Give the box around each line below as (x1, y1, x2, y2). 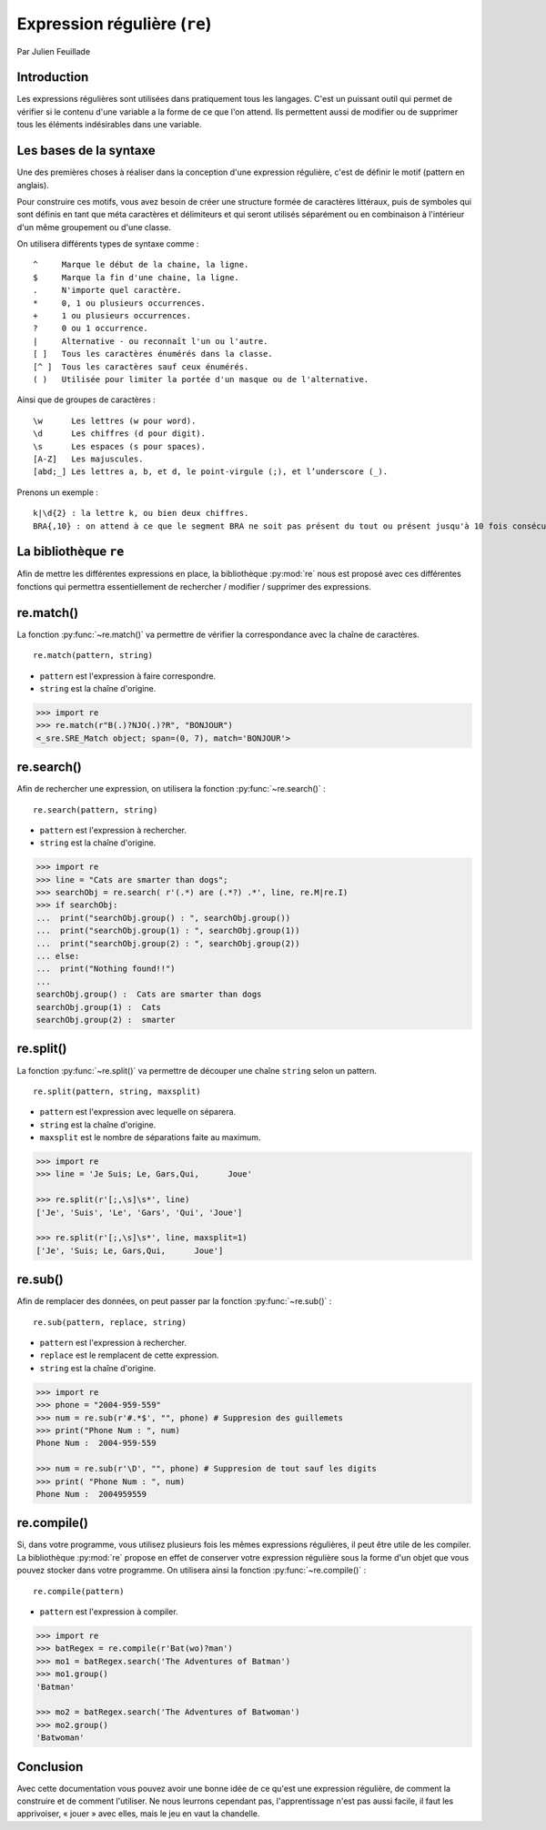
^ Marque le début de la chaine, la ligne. (33, 259, 249, 270)
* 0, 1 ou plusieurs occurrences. (33, 298, 207, 308)
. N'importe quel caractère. (33, 285, 182, 296)
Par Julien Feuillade (16, 45, 91, 56)
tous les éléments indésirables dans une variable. (16, 119, 202, 130)
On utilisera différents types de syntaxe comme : (16, 238, 199, 249)
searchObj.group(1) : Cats (35, 1002, 161, 1012)
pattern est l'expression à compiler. (39, 1606, 178, 1617)
